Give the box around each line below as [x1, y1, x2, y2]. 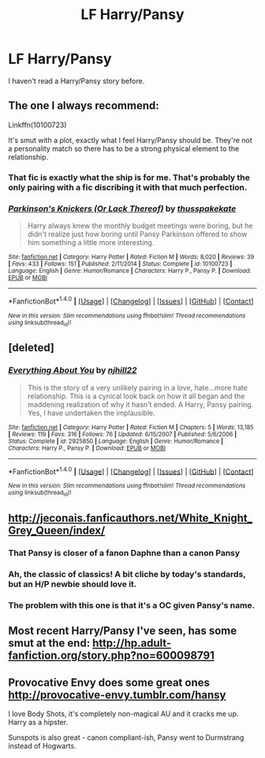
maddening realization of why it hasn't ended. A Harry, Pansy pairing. [27, 399, 254, 409]
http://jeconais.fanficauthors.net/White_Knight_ [8, 511, 252, 525]
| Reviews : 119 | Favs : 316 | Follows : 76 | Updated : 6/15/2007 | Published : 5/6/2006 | [8, 430, 237, 438]
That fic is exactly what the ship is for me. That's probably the [8, 172, 251, 183]
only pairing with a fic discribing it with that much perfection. [8, 182, 248, 193]
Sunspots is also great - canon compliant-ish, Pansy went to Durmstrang [8, 733, 244, 742]
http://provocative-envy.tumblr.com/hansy [8, 688, 226, 701]
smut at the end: [8, 636, 91, 650]
